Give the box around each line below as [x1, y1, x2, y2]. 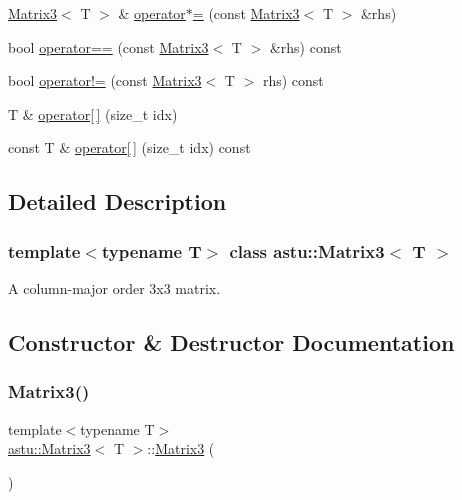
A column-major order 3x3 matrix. [8, 277, 221, 298]
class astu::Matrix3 [229, 238, 385, 263]
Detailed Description [8, 186, 227, 217]
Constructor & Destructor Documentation [8, 326, 455, 357]
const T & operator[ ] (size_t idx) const [8, 137, 251, 158]
